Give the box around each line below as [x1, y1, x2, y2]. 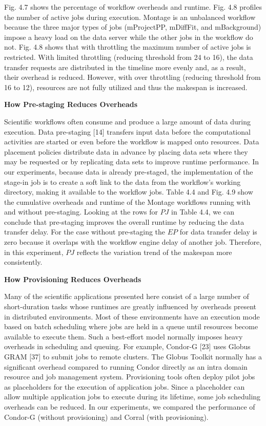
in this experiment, [4, 246, 64, 257]
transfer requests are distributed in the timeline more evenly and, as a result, [4, 61, 246, 72]
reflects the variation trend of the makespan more [76, 246, 232, 257]
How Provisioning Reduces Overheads [4, 273, 141, 284]
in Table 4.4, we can [171, 206, 234, 217]
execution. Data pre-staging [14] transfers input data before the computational [4, 126, 251, 137]
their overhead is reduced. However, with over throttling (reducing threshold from [4, 72, 261, 82]
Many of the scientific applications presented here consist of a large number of [4, 291, 249, 302]
